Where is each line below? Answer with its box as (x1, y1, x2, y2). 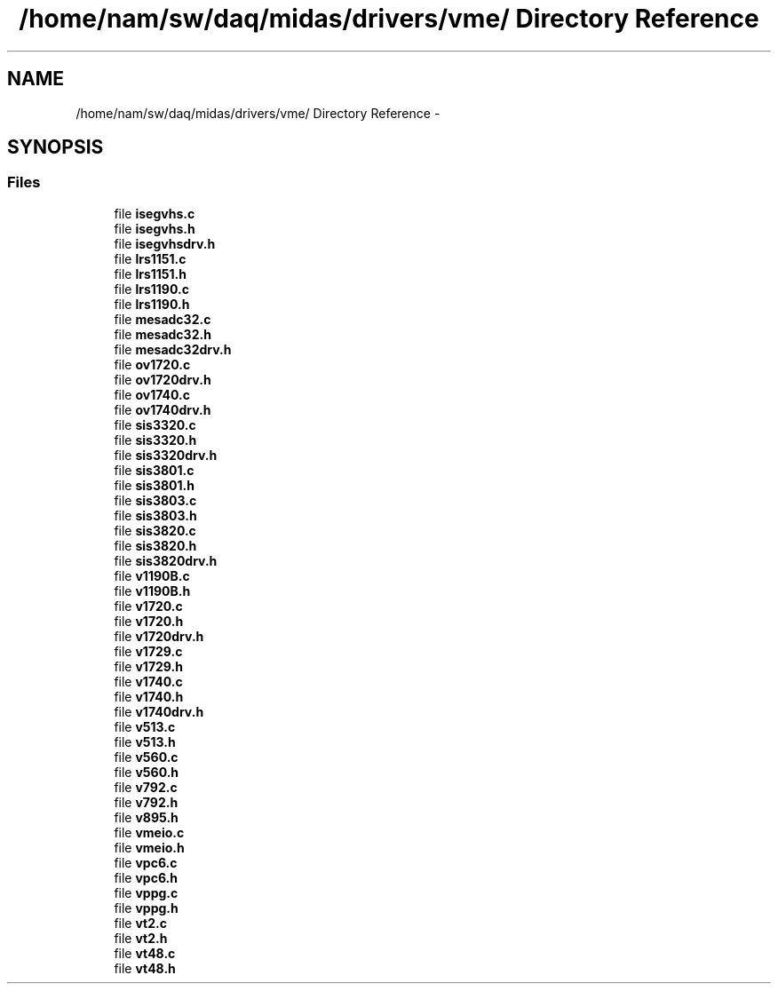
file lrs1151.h (114, 266, 187, 281)
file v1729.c (114, 643, 183, 659)
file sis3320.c (114, 416, 196, 432)
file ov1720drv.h (114, 371, 211, 387)
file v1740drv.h (114, 703, 204, 719)
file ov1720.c (114, 356, 191, 372)
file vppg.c (114, 884, 179, 900)
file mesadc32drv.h (114, 341, 232, 357)
